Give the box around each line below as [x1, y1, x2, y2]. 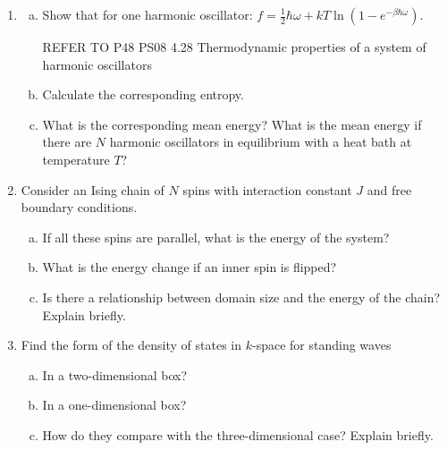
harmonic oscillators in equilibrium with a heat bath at [109, 132, 412, 151]
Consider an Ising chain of [21, 180, 164, 199]
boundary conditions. [21, 198, 138, 217]
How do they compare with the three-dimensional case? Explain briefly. [42, 425, 434, 444]
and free [367, 180, 412, 199]
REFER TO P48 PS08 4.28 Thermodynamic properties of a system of [42, 38, 426, 55]
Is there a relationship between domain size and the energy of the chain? [42, 287, 441, 306]
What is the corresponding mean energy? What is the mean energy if [42, 115, 422, 133]
